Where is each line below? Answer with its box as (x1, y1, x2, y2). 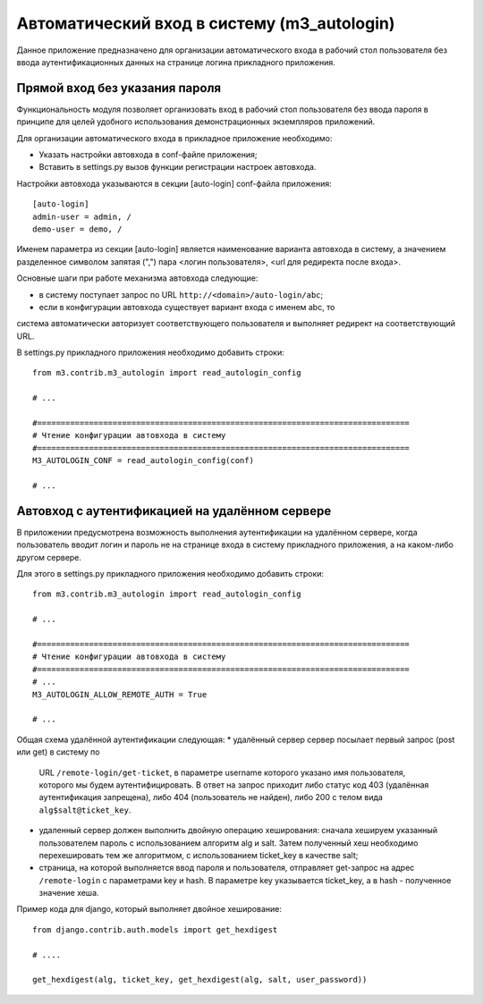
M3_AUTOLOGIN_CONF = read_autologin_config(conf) (32, 456, 255, 466)
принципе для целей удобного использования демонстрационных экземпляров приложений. (16, 116, 376, 127)
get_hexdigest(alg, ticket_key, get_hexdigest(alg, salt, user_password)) (32, 974, 368, 985)
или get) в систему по (16, 747, 100, 757)
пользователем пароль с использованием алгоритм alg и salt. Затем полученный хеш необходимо (38, 837, 419, 848)
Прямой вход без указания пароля (16, 80, 222, 96)
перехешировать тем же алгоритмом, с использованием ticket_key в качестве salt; (38, 849, 359, 860)
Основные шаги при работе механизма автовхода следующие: (16, 273, 258, 283)
